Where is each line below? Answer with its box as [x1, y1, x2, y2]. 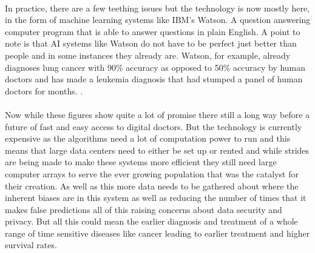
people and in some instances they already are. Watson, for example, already [5, 48, 291, 61]
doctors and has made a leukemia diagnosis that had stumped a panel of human [5, 73, 303, 85]
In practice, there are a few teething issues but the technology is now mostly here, [5, 1, 310, 14]
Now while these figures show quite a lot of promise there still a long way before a [5, 108, 310, 120]
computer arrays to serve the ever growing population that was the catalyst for [5, 167, 299, 180]
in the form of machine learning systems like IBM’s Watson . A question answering [5, 13, 311, 26]
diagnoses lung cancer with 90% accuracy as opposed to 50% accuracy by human [5, 61, 306, 73]
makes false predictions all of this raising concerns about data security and [5, 203, 282, 215]
